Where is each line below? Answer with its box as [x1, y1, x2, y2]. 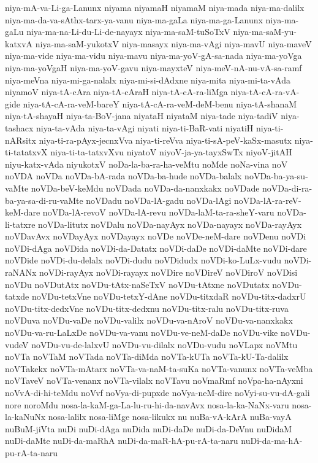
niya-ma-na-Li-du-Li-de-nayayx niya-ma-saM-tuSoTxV [26, 25, 230, 38]
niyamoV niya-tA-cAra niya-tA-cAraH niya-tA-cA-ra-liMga [5, 85, 228, 98]
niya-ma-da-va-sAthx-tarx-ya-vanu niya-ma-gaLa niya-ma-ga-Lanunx [5, 13, 263, 26]
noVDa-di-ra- [262, 181, 312, 194]
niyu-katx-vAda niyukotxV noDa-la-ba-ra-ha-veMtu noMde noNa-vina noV [5, 157, 288, 170]
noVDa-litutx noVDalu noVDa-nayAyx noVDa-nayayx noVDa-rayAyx [38, 217, 302, 230]
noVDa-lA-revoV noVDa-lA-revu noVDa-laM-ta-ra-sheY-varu [42, 206, 274, 219]
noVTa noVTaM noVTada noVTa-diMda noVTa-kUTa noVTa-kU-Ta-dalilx [5, 350, 289, 363]
